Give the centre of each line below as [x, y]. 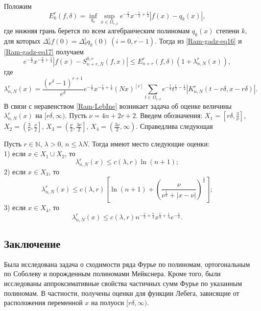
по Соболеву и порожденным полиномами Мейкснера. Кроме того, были [112, 274]
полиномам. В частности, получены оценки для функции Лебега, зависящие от [122, 293]
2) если [15, 171]
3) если [15, 207]
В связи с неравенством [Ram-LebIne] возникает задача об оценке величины [118, 106]
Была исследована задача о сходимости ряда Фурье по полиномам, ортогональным [127, 264]
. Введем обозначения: [169, 115]
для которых [22, 41]
